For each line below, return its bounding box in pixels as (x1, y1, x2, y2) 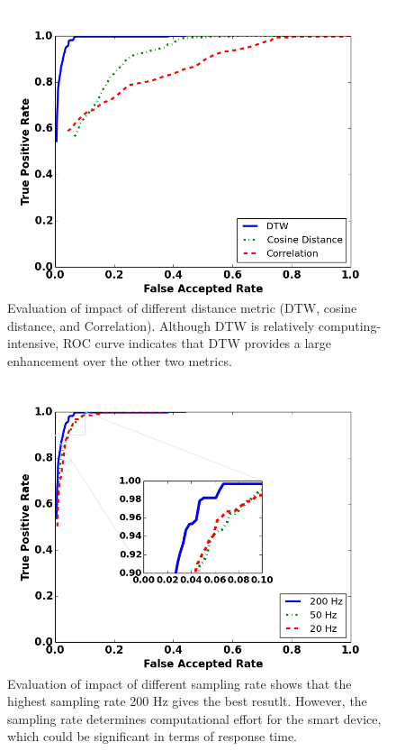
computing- (318, 316, 382, 334)
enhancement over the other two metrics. (7, 351, 232, 370)
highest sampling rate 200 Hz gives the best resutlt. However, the (7, 691, 367, 710)
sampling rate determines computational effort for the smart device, (7, 709, 382, 728)
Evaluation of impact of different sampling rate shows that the (7, 673, 352, 692)
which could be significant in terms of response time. (7, 727, 297, 746)
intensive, (7, 334, 59, 353)
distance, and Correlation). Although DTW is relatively (7, 316, 315, 334)
